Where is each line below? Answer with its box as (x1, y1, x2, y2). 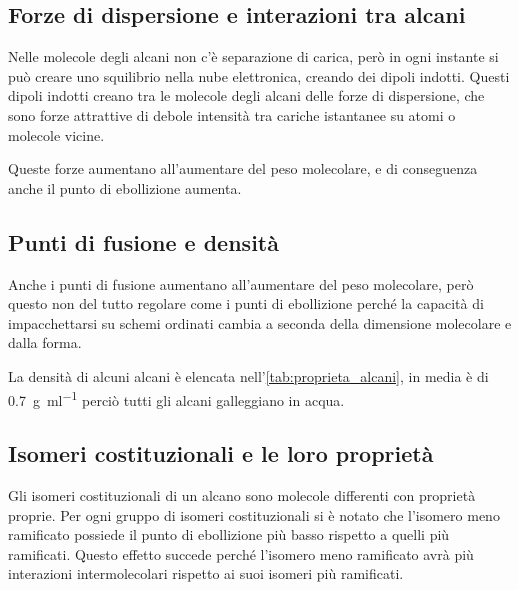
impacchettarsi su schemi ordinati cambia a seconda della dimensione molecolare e (8, 312, 512, 333)
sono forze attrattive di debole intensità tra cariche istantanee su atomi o (8, 104, 456, 125)
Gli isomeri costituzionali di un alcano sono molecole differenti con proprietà (8, 484, 476, 505)
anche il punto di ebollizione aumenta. (8, 177, 242, 198)
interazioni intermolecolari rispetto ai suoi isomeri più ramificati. (8, 563, 404, 584)
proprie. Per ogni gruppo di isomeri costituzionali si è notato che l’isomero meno (8, 504, 500, 525)
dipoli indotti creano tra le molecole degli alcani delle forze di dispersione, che (8, 85, 485, 106)
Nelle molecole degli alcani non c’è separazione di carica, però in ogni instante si (8, 46, 499, 67)
